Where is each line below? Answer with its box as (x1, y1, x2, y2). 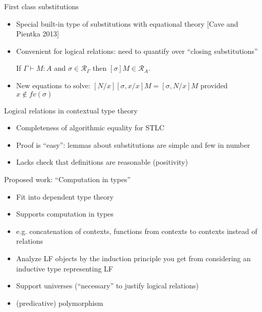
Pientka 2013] (16, 28, 59, 39)
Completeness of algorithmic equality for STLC (16, 122, 165, 133)
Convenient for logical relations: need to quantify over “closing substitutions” (16, 45, 258, 56)
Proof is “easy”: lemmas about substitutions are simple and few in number (16, 139, 250, 150)
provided (200, 80, 228, 90)
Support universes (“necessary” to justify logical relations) (16, 280, 199, 291)
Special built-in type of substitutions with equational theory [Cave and (16, 18, 238, 29)
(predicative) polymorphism (16, 297, 103, 308)
